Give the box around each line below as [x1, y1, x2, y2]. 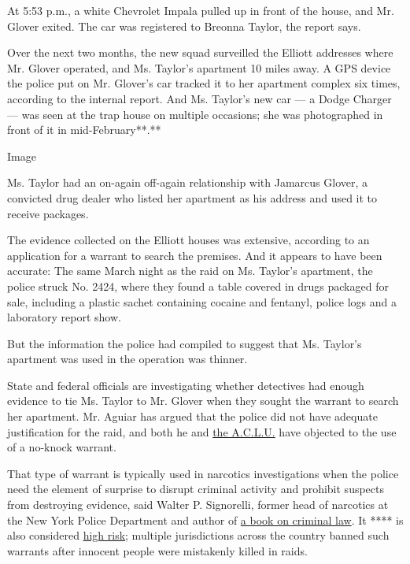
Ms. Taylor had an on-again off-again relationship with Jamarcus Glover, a [7, 174, 368, 191]
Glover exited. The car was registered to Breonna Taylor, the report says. [7, 17, 361, 34]
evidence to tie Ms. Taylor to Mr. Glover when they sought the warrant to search [7, 392, 399, 409]
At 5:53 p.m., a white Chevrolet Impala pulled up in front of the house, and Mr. [7, 2, 394, 18]
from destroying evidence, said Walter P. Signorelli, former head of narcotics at [7, 496, 389, 513]
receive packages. [7, 205, 89, 221]
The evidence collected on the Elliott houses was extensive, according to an [7, 232, 370, 248]
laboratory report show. [7, 309, 121, 325]
